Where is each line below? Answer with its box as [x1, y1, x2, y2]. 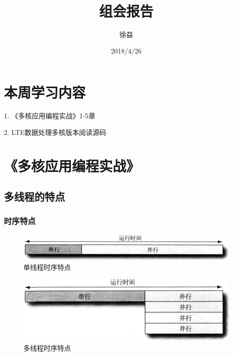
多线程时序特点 [23, 342, 71, 353]
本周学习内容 [4, 82, 86, 102]
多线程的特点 [4, 189, 65, 204]
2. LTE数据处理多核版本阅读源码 [4, 127, 106, 137]
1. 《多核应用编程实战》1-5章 [4, 111, 96, 121]
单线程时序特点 [23, 262, 71, 272]
